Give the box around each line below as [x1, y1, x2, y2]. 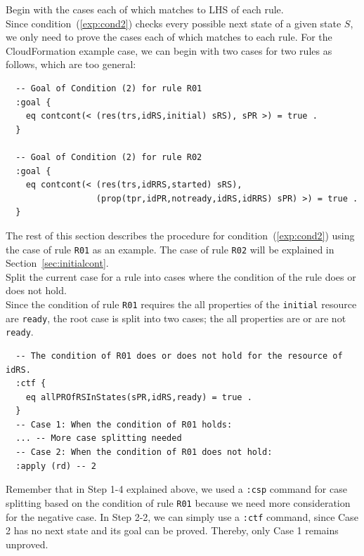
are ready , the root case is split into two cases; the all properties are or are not [6, 310, 346, 325]
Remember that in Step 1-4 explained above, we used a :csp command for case [6, 482, 347, 496]
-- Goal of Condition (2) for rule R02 [15, 152, 202, 162]
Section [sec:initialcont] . [6, 256, 109, 270]
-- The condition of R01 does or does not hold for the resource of [15, 350, 343, 361]
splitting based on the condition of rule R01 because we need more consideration [6, 495, 351, 510]
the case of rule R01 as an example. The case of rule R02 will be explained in [6, 241, 334, 256]
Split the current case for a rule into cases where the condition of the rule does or [6, 269, 356, 284]
